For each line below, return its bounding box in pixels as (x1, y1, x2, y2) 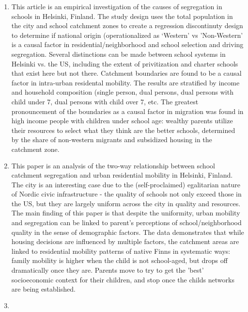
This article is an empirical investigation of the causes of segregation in (11, 1, 222, 11)
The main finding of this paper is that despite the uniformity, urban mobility (11, 208, 240, 218)
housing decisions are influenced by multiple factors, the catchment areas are (11, 236, 239, 246)
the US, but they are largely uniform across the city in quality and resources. (11, 198, 241, 208)
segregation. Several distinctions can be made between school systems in (11, 49, 226, 59)
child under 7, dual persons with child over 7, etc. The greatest (11, 96, 199, 106)
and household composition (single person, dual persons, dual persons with (11, 87, 233, 97)
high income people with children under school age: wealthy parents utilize (11, 115, 233, 126)
